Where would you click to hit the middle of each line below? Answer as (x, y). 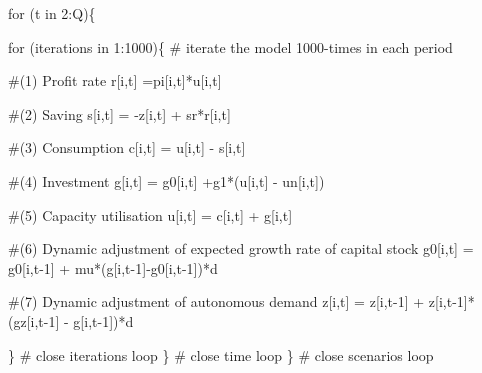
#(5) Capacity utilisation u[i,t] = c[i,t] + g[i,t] (150, 214)
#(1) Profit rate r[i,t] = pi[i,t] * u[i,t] (115, 80)
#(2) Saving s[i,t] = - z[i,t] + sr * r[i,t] (119, 113)
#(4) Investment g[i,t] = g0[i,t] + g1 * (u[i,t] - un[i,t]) (166, 180)
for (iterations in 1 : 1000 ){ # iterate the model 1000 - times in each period (230, 46)
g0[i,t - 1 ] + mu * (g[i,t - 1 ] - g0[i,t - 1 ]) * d (113, 267)
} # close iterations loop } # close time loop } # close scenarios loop (221, 354)
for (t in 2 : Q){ (52, 13)
